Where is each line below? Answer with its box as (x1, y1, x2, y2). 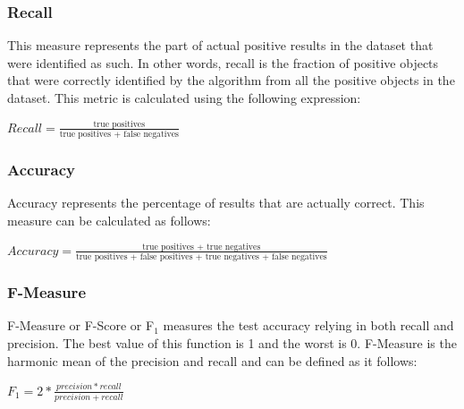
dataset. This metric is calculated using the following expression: (7, 89, 361, 107)
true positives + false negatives (59, 130, 179, 140)
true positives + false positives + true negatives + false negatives (75, 252, 327, 262)
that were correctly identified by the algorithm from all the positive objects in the (7, 71, 455, 89)
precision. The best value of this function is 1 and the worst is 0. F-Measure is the (7, 334, 457, 353)
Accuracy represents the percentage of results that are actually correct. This (7, 193, 425, 212)
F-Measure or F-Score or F (7, 316, 155, 335)
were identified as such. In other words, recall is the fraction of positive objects (7, 53, 439, 72)
